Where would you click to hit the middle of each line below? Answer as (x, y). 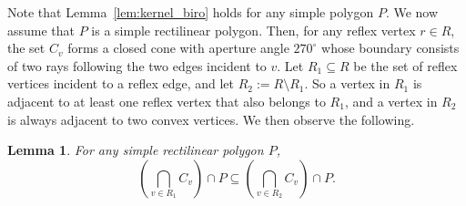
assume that (41, 30)
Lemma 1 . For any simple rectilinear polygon (136, 150)
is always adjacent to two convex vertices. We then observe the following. (211, 119)
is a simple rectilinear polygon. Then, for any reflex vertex (253, 30)
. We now (412, 12)
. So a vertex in (347, 83)
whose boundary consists (390, 48)
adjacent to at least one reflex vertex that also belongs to (167, 101)
